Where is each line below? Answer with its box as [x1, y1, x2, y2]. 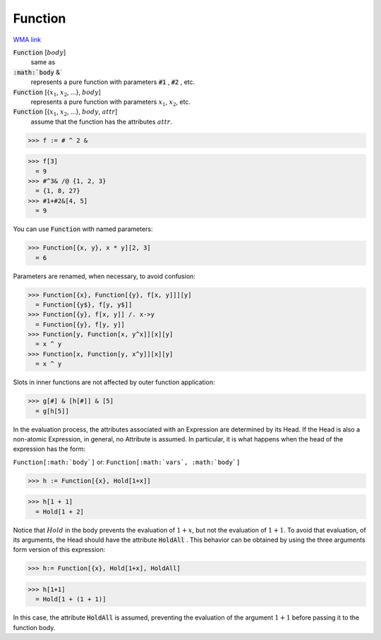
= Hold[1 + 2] [35, 507, 85, 516]
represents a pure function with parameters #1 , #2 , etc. [30, 78, 195, 86]
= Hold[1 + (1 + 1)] [35, 595, 107, 603]
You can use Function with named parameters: [13, 225, 153, 233]
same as [30, 58, 56, 66]
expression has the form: [13, 445, 86, 454]
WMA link [13, 35, 42, 44]
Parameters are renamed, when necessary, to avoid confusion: [13, 272, 195, 280]
